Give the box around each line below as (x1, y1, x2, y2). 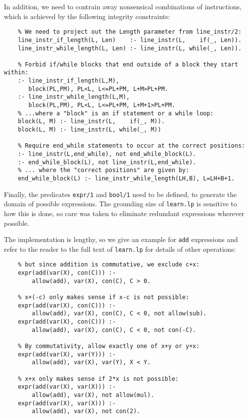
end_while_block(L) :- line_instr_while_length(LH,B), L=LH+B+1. (18, 175, 235, 182)
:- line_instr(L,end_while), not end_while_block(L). (18, 151, 196, 158)
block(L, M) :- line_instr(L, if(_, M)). (18, 118, 165, 125)
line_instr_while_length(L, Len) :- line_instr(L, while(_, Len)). (18, 44, 242, 52)
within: (4, 69, 29, 76)
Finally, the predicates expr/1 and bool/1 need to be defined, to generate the (4, 189, 237, 199)
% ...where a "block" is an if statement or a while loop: (18, 110, 214, 117)
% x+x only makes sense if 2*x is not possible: (18, 375, 179, 382)
